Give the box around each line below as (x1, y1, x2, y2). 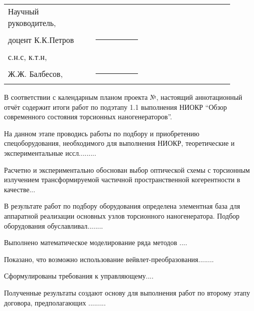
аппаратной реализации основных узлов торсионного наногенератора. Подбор (4, 210, 240, 221)
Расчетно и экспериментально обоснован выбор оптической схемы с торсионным (4, 164, 250, 175)
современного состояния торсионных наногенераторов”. (4, 111, 172, 122)
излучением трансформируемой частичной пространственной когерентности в (4, 174, 241, 185)
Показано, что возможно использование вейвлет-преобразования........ (4, 254, 214, 264)
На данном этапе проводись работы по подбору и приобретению (4, 128, 200, 138)
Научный (8, 5, 39, 17)
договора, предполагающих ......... (4, 297, 106, 308)
